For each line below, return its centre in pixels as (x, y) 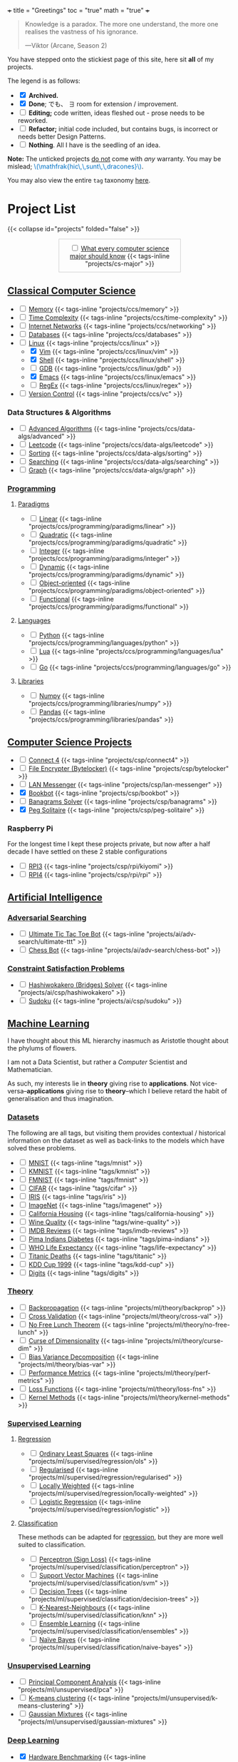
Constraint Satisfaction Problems (66, 968)
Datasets (23, 1118)
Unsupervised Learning (49, 1666)
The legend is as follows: (44, 81)
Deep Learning (33, 1741)
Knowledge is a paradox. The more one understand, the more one (121, 24)
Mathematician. (30, 1070)
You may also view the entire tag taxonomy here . (79, 180)
